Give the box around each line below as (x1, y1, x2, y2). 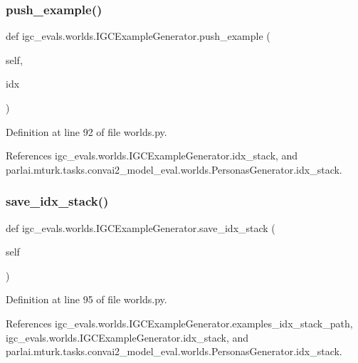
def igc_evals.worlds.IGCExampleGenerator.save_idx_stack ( (6, 220, 275, 235)
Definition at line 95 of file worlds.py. (6, 292, 167, 307)
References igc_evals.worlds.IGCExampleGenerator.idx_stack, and (6, 148, 298, 163)
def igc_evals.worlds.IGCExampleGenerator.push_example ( (6, 28, 270, 43)
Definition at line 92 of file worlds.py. (6, 124, 167, 139)
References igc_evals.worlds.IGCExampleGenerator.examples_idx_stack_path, (6, 315, 353, 330)
